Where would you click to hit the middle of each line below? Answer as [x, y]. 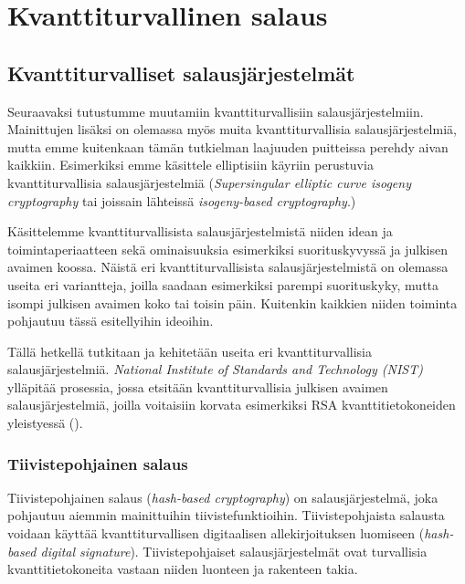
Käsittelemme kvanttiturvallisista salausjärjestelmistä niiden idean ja [200, 231]
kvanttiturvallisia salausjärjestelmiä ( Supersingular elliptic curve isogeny [209, 182]
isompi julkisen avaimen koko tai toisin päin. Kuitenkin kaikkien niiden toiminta [232, 302]
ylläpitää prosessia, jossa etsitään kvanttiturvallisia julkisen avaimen [198, 386]
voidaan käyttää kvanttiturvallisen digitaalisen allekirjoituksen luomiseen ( [216, 533]
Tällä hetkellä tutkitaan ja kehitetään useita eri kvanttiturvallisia [190, 351]
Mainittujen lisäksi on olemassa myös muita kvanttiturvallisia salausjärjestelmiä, [232, 129]
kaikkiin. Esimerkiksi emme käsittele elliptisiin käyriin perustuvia [190, 165]
